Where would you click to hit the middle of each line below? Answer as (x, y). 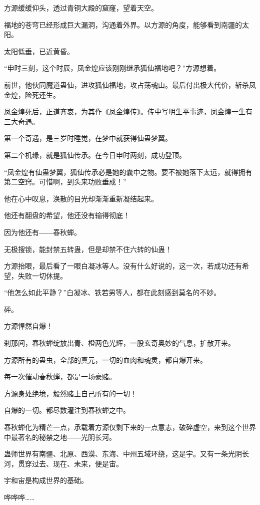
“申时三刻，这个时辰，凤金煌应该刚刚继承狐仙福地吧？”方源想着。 (112, 68)
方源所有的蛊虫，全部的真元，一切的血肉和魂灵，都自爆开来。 (105, 359)
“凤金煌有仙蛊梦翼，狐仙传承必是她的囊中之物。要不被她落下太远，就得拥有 (128, 172)
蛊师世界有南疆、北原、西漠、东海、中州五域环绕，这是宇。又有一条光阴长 (126, 454)
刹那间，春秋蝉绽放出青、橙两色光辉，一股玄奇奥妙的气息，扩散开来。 (119, 343)
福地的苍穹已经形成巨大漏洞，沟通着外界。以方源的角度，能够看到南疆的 (123, 24)
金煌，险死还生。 (32, 94)
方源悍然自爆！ (28, 326)
